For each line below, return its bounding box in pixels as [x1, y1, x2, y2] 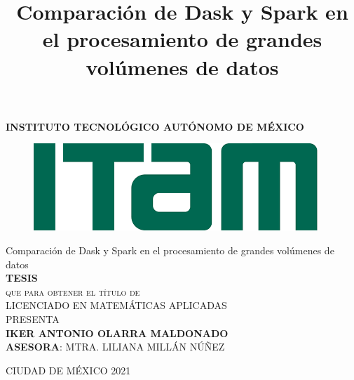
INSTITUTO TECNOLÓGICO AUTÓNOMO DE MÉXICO [6, 119, 304, 133]
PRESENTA [6, 311, 60, 326]
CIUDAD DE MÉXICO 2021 [6, 362, 131, 377]
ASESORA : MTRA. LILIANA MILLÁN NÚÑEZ [6, 339, 225, 354]
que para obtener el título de [6, 284, 140, 299]
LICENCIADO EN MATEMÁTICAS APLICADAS [6, 298, 227, 313]
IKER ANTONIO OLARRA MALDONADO [6, 325, 229, 340]
